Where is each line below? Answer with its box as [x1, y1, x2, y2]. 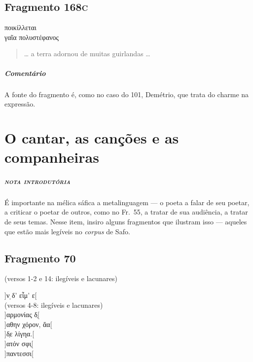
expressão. [4, 99, 36, 109]
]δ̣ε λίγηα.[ [4, 328, 35, 339]
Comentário [4, 68, 46, 78]
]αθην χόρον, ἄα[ [4, 319, 52, 329]
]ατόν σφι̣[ [4, 338, 34, 348]
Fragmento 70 [4, 250, 76, 265]
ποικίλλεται [4, 22, 36, 33]
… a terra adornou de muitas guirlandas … [24, 48, 150, 59]
